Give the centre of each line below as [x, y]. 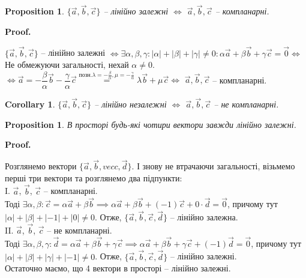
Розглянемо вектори [41, 166]
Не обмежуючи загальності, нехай [67, 65]
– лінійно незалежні [130, 104]
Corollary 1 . [30, 104]
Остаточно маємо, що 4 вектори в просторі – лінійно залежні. [118, 268]
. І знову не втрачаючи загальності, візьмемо [213, 166]
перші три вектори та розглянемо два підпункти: [94, 177]
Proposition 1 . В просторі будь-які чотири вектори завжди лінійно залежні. [151, 124]
